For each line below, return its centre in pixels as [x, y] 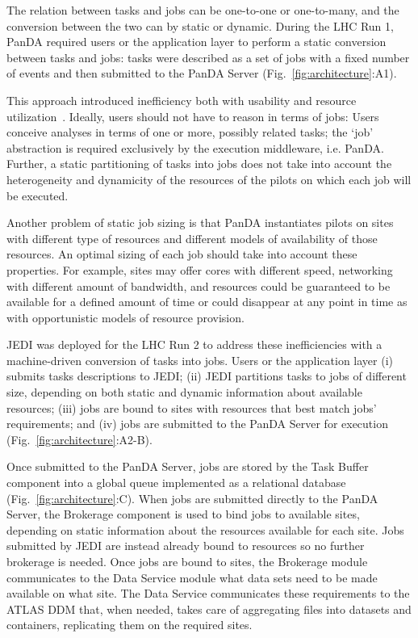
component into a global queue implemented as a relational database [176, 483]
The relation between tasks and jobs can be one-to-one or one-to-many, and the [203, 10]
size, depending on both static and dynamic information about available [184, 392]
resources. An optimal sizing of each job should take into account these [182, 254]
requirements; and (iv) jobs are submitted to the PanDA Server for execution [197, 424]
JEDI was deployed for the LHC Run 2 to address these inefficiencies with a [194, 344]
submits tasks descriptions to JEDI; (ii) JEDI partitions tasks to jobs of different [207, 376]
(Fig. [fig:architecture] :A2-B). [79, 439]
